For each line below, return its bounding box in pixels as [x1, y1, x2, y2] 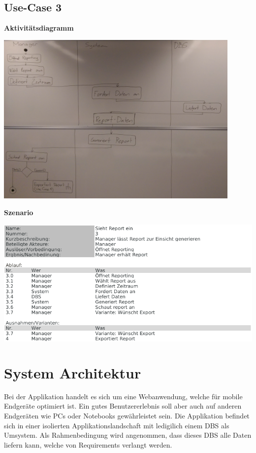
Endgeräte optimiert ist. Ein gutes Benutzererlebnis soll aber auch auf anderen [4, 401, 242, 411]
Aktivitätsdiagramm [4, 23, 74, 33]
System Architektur [4, 362, 141, 382]
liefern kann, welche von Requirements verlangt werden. [4, 439, 172, 450]
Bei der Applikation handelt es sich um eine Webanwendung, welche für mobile [4, 391, 243, 401]
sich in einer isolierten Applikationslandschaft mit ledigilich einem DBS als [4, 420, 229, 430]
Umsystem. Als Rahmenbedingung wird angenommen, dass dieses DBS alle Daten [4, 430, 252, 440]
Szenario [4, 207, 33, 217]
